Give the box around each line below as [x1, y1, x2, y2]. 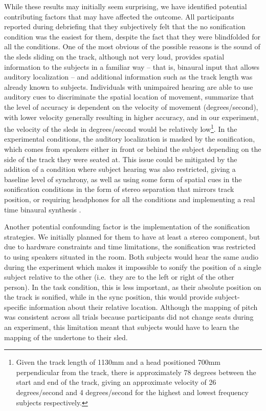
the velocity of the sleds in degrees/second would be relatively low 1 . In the [4, 122, 237, 134]
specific [4, 301, 27, 312]
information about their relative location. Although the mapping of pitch [29, 301, 258, 312]
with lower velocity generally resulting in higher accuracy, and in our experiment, [4, 111, 259, 122]
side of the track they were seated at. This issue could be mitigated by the [4, 153, 237, 164]
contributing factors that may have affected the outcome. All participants [4, 11, 234, 22]
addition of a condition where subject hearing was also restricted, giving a [4, 164, 236, 174]
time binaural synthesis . [4, 204, 81, 214]
